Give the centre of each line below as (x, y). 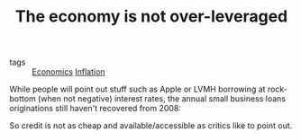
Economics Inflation (68, 72)
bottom (23, 99)
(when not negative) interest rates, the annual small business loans (162, 99)
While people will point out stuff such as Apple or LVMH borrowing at (137, 89)
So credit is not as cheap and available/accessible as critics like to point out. (151, 126)
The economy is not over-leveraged (151, 17)
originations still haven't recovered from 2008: (96, 109)
